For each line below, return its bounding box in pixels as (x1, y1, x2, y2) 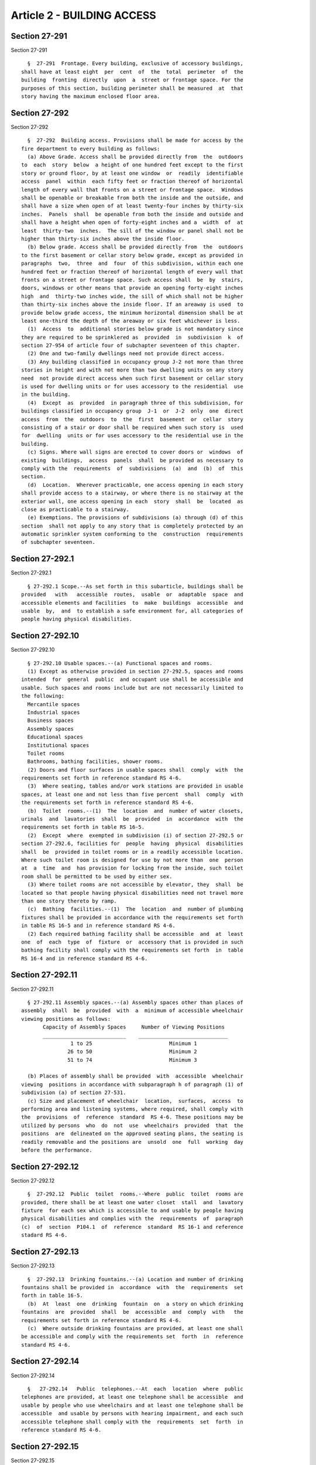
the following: (21, 693, 65, 700)
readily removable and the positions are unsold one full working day (21, 1139, 243, 1145)
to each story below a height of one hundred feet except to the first (21, 162, 243, 168)
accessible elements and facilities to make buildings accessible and (21, 599, 243, 606)
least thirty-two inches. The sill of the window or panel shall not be (21, 227, 243, 234)
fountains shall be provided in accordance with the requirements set (21, 1284, 243, 1290)
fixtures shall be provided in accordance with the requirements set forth (21, 914, 243, 921)
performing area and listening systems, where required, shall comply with (21, 1106, 243, 1113)
